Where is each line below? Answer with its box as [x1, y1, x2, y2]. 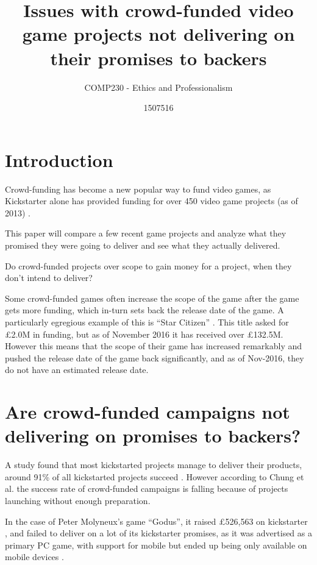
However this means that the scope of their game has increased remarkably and [5, 339, 302, 352]
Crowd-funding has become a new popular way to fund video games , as [5, 182, 271, 195]
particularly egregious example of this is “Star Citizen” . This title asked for [5, 315, 289, 328]
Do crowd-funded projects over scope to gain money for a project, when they [5, 259, 292, 272]
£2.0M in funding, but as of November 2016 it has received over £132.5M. [5, 327, 283, 340]
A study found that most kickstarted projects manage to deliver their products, [5, 458, 302, 471]
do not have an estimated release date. [5, 363, 149, 376]
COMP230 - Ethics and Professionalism [84, 80, 233, 93]
